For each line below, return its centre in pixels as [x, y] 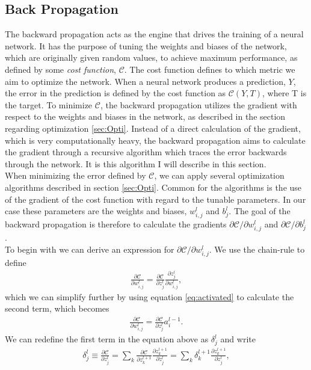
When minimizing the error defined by [75, 175]
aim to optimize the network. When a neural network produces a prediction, [145, 81]
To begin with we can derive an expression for [90, 249]
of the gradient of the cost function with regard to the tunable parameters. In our [155, 199]
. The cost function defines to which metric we [210, 69]
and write [238, 339]
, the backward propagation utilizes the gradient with [199, 104]
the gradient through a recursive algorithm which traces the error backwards [146, 152]
